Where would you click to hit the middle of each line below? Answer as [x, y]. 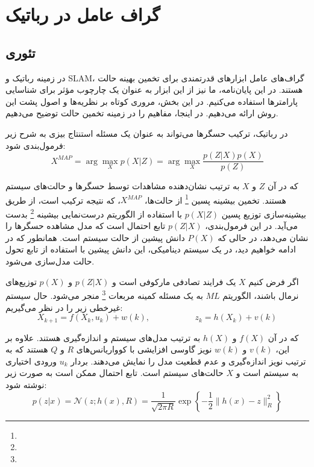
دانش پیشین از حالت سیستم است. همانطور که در [95, 237]
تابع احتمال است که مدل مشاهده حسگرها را [86, 226]
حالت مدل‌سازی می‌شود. [50, 261]
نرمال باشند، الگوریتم [261, 295]
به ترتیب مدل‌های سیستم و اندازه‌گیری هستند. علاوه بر [103, 337]
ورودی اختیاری [31, 361]
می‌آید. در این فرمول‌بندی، [252, 226]
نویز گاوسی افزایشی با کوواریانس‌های [144, 349]
